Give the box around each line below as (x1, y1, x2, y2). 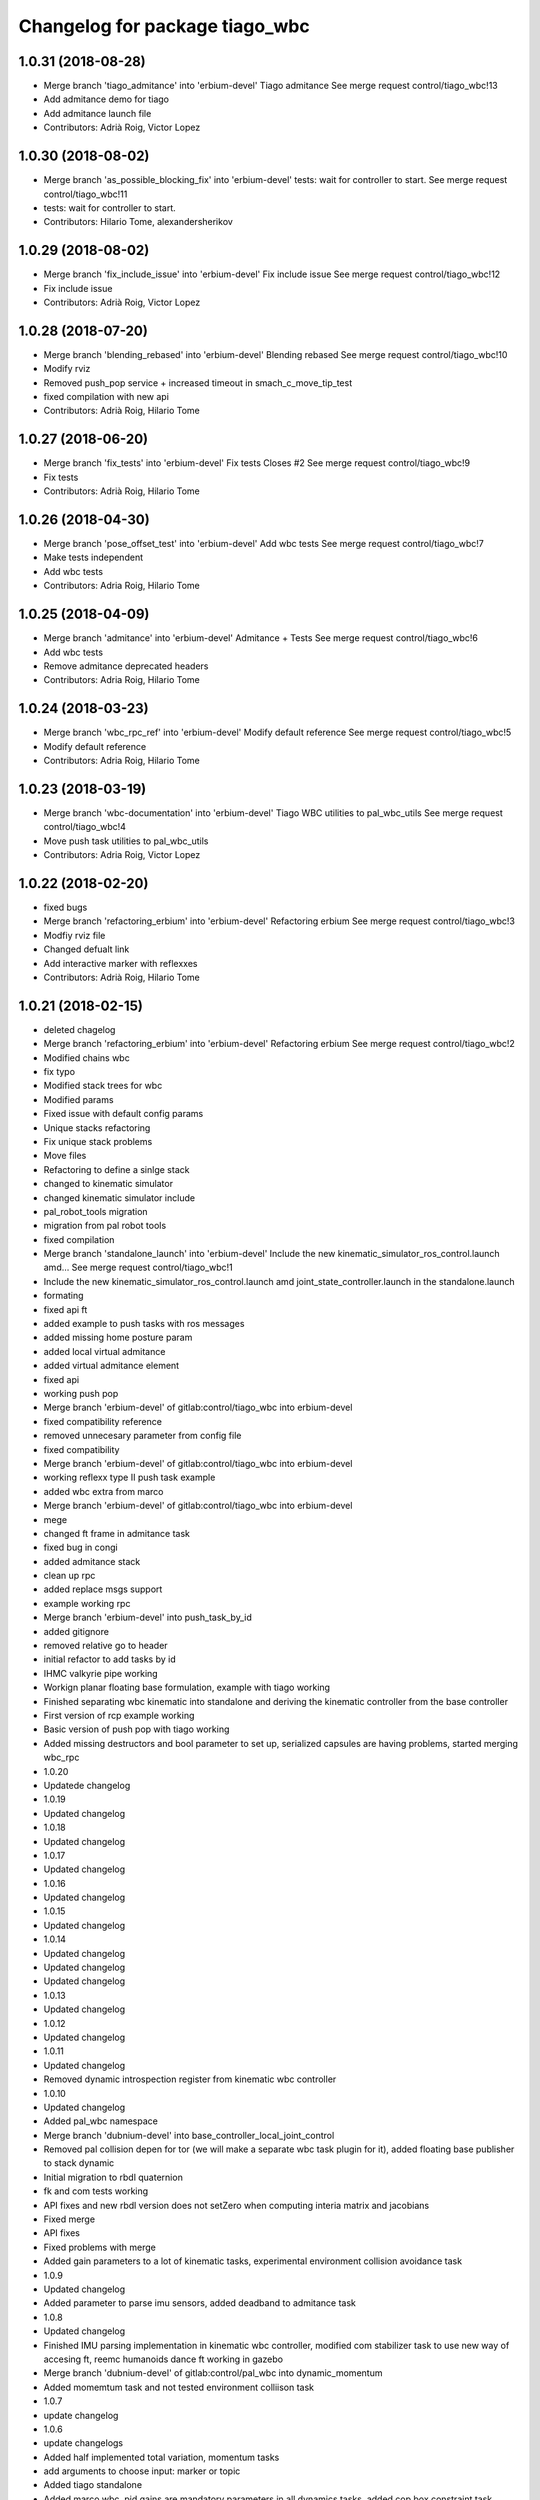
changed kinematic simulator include (43, 1191, 195, 1204)
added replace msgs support (43, 1583, 163, 1595)
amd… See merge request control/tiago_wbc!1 (43, 1261, 234, 1274)
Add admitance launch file (43, 107, 152, 119)
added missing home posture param (43, 1331, 193, 1344)
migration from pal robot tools (43, 1220, 167, 1232)
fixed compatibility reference (43, 1415, 162, 1427)
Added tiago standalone (43, 2479, 143, 2491)
